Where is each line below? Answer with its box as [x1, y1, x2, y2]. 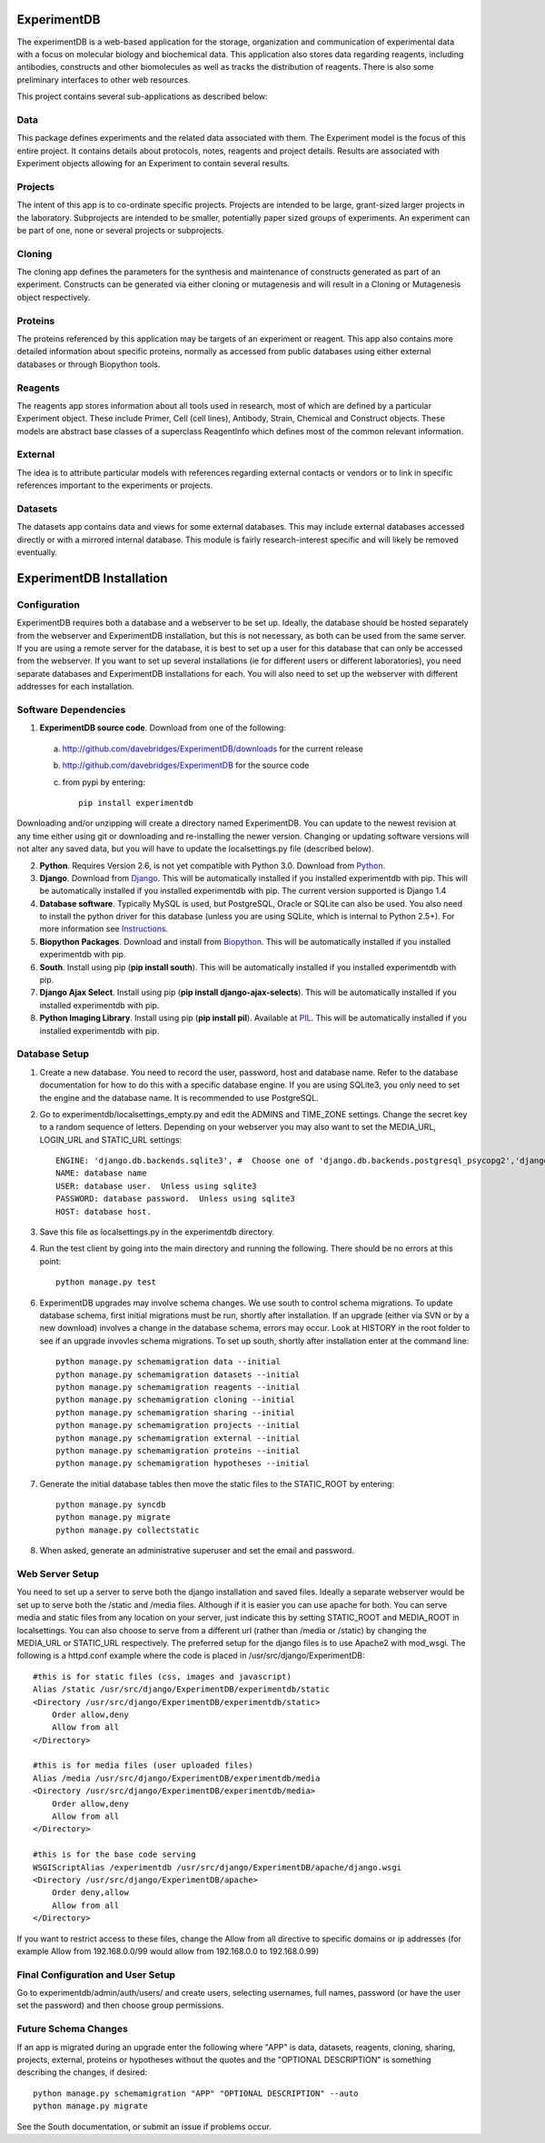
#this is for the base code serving [33, 1850, 196, 1860]
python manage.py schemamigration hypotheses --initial [55, 1458, 310, 1469]
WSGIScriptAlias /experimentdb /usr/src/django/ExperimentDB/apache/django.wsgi [33, 1862, 402, 1872]
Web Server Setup [16, 1568, 100, 1580]
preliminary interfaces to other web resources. [16, 74, 191, 85]
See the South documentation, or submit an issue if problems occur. [16, 2121, 272, 2132]
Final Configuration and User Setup [16, 1968, 176, 1980]
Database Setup [16, 1047, 90, 1060]
